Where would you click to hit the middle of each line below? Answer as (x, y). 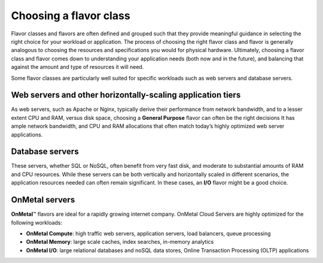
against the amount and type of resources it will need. (77, 67)
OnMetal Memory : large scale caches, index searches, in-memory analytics (120, 242)
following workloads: (37, 222)
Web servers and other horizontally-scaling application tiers (126, 95)
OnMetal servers (43, 200)
